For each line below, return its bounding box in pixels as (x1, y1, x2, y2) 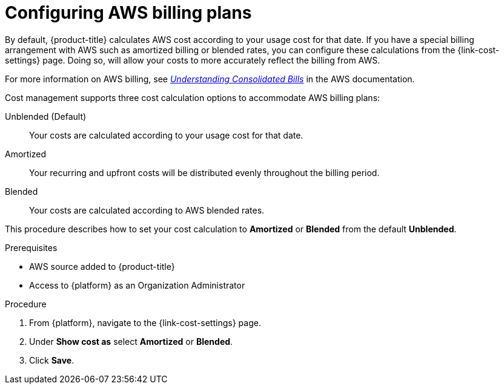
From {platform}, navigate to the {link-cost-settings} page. (29, 317, 261, 328)
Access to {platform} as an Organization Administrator (29, 279, 245, 290)
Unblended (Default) (5, 111, 87, 122)
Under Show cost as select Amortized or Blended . (29, 336, 233, 347)
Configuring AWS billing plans (5, 2, 252, 23)
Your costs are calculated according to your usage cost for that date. (29, 129, 303, 140)
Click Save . (29, 355, 75, 365)
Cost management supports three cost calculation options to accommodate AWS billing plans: (5, 92, 380, 103)
